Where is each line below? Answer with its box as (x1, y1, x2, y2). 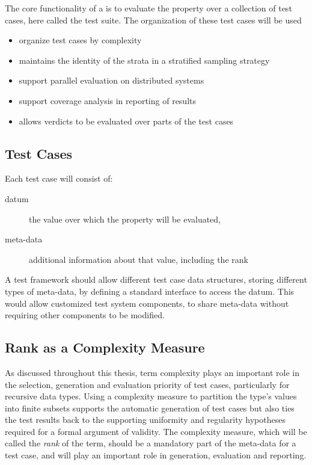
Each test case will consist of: (5, 172, 113, 185)
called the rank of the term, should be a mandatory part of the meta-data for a (5, 437, 296, 449)
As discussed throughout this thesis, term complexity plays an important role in (5, 366, 299, 378)
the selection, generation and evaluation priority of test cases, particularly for (5, 378, 290, 390)
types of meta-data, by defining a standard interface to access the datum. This (5, 285, 295, 297)
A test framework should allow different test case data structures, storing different (5, 273, 307, 286)
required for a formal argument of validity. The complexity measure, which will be (5, 425, 307, 437)
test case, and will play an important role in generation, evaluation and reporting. (5, 449, 307, 461)
